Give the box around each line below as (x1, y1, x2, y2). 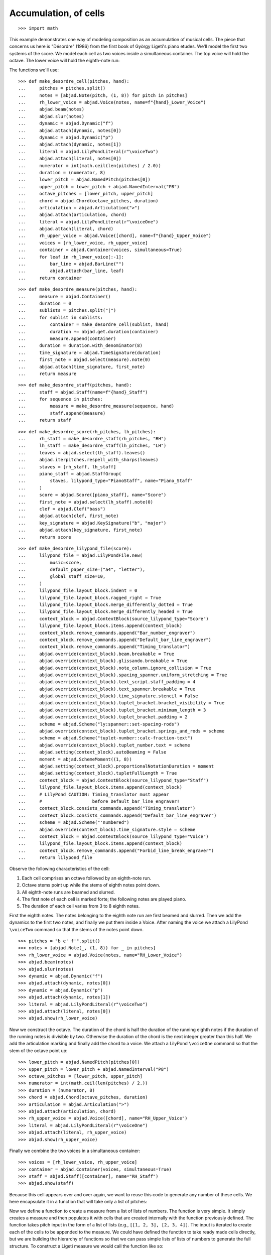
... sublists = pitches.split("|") (18, 308, 116, 313)
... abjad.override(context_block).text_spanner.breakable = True (18, 686, 196, 692)
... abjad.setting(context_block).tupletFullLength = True (18, 771, 177, 776)
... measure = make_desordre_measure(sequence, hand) (18, 403, 175, 409)
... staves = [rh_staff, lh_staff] (18, 464, 116, 469)
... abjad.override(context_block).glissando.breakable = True (18, 658, 188, 664)
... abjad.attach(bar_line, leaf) (18, 268, 124, 274)
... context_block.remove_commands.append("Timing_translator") (18, 644, 190, 650)
